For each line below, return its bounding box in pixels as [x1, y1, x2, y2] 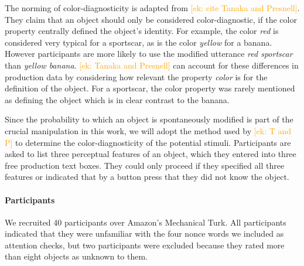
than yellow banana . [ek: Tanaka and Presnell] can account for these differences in [5, 59, 299, 71]
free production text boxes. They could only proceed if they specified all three [5, 159, 285, 171]
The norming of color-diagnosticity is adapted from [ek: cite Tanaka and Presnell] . [5, 2, 300, 13]
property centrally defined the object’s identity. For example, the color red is [5, 25, 279, 37]
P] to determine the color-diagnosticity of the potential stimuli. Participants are [5, 136, 291, 148]
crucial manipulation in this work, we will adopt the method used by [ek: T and [5, 124, 292, 137]
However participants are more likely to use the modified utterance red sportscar [5, 47, 293, 60]
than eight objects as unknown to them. [5, 250, 148, 262]
